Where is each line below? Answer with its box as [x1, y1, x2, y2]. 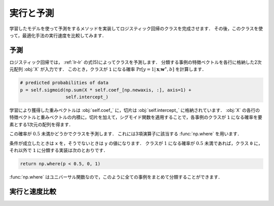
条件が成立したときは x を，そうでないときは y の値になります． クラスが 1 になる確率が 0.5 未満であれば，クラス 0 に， [9, 140, 263, 146]
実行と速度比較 [9, 187, 56, 196]
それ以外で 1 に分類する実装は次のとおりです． [9, 147, 108, 153]
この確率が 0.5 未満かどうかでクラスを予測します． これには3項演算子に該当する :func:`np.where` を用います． [9, 131, 242, 137]
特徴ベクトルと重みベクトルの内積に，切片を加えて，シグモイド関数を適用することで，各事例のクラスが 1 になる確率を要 [9, 114, 262, 121]
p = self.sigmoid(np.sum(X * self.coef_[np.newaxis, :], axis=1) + [20, 87, 192, 93]
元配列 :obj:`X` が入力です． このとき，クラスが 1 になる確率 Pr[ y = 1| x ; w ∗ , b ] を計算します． [9, 66, 207, 72]
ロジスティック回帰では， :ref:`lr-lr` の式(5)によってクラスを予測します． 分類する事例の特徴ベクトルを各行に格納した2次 [9, 59, 262, 65]
